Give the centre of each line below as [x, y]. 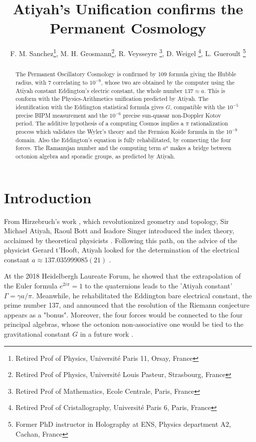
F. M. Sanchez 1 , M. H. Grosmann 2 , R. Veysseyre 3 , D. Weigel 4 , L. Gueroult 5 [128, 52]
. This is [215, 90]
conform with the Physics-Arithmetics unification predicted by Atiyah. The [112, 99]
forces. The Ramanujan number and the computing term [88, 148]
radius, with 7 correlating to [51, 82]
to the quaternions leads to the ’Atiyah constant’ [159, 286]
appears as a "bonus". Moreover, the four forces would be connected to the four [123, 314]
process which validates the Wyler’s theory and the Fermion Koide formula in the [120, 131]
